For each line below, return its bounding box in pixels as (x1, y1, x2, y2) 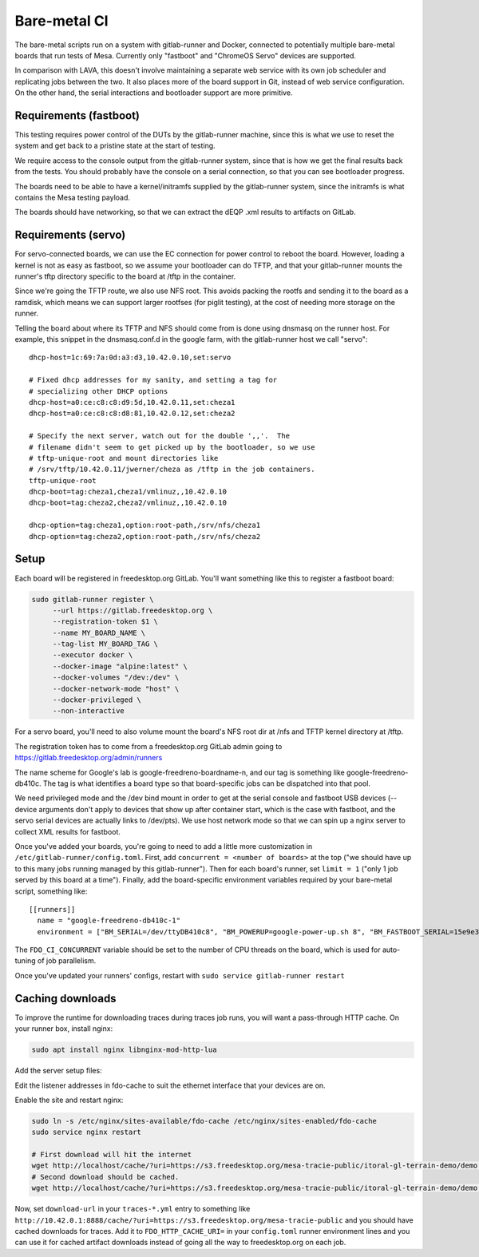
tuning (14, 956, 36, 966)
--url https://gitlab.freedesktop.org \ (52, 605, 213, 615)
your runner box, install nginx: (14, 1024, 113, 1033)
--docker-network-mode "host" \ (52, 684, 180, 693)
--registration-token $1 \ (52, 617, 159, 626)
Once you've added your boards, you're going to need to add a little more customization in (14, 841, 313, 851)
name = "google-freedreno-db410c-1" (37, 916, 181, 926)
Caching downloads (14, 991, 117, 1005)
